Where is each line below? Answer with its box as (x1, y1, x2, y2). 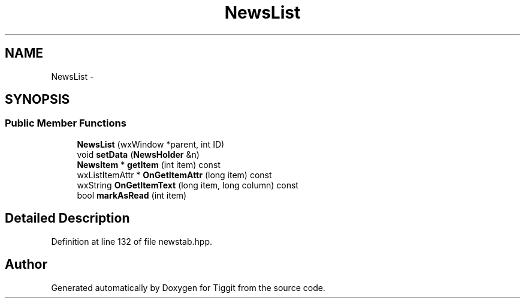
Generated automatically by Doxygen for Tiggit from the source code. (51, 282, 325, 293)
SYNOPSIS (5, 92, 70, 107)
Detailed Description (5, 211, 130, 226)
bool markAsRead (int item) (77, 190, 187, 200)
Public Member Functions (5, 117, 126, 130)
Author (5, 257, 47, 272)
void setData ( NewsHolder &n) (77, 149, 200, 160)
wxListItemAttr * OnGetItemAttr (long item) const (77, 169, 272, 180)
